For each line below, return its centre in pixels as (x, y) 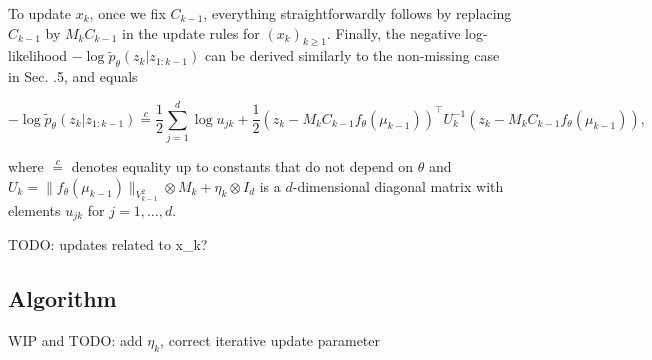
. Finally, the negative (393, 32)
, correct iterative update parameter (270, 339)
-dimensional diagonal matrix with (398, 185)
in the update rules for (191, 32)
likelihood (38, 55)
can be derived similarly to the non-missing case (352, 55)
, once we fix (127, 13)
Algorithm (62, 298)
